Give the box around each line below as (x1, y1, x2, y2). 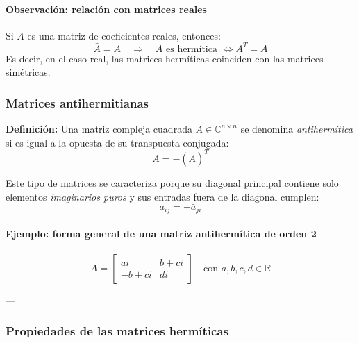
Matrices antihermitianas (6, 94, 149, 111)
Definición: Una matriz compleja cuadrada (6, 122, 192, 136)
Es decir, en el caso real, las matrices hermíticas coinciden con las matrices (6, 51, 324, 65)
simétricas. (6, 65, 51, 79)
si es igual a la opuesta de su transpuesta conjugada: (6, 135, 229, 149)
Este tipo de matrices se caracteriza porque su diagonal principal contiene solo (6, 175, 339, 190)
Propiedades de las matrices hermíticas (6, 322, 229, 340)
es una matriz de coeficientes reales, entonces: (27, 28, 221, 42)
